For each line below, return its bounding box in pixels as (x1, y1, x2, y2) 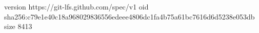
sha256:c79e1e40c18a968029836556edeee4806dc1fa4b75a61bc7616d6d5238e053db (4, 11, 255, 21)
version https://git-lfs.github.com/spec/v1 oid (4, 1, 149, 11)
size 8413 (4, 21, 32, 31)
